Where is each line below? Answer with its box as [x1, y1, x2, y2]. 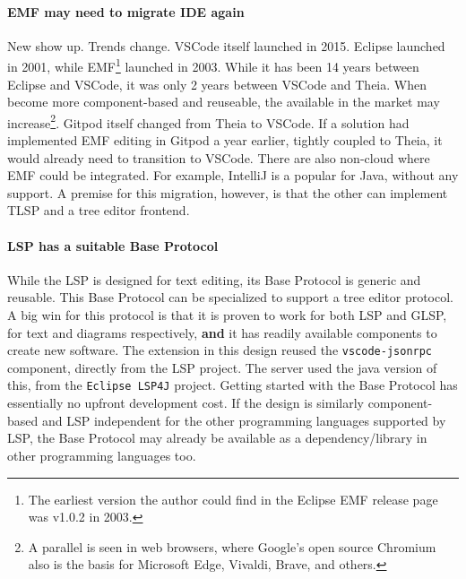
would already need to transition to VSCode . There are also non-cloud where [7, 148, 430, 167]
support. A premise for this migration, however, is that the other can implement [7, 183, 448, 202]
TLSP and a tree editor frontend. [7, 201, 190, 220]
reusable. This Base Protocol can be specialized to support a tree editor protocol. [7, 288, 453, 307]
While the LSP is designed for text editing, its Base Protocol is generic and [7, 270, 421, 289]
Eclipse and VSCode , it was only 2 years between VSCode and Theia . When [7, 74, 427, 93]
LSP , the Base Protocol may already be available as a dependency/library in [7, 428, 427, 447]
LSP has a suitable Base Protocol [7, 236, 219, 255]
